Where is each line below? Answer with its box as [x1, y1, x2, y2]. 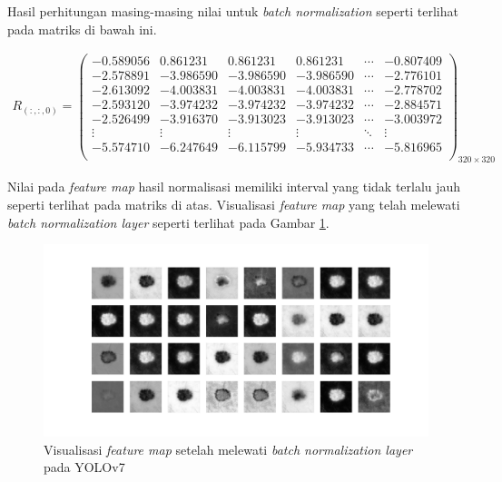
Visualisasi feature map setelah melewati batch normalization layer [44, 439, 413, 458]
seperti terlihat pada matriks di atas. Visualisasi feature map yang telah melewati [7, 194, 460, 213]
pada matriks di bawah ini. [7, 19, 157, 38]
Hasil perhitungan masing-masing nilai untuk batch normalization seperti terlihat [7, 2, 458, 20]
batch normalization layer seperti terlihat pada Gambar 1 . [7, 212, 330, 231]
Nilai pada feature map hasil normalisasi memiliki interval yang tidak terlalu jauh [7, 177, 461, 196]
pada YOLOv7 [44, 457, 125, 477]
